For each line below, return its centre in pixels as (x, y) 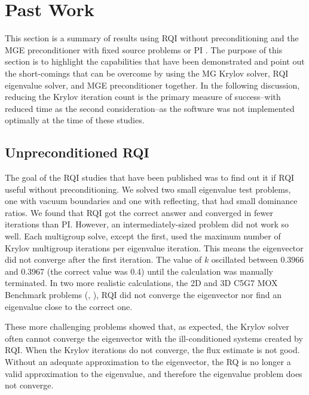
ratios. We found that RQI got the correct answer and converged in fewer (139, 212)
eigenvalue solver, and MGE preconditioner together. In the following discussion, (152, 85)
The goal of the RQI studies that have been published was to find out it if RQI (150, 177)
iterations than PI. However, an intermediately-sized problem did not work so (147, 224)
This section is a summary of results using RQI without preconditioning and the (152, 38)
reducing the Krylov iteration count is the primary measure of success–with (143, 97)
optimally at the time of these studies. (75, 120)
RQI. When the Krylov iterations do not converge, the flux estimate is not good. (152, 350)
